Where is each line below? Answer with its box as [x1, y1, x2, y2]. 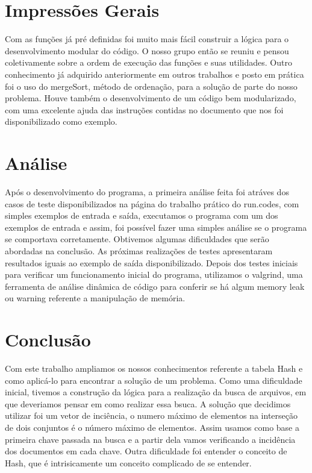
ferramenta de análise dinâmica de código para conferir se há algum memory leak [5, 280, 305, 292]
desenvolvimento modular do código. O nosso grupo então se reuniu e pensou [5, 44, 289, 57]
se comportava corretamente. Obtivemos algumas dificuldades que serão [5, 233, 269, 245]
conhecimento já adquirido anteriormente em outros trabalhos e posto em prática [5, 67, 304, 80]
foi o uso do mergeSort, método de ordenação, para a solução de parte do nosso [5, 80, 298, 92]
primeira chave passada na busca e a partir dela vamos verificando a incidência [5, 433, 296, 445]
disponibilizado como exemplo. [5, 115, 117, 128]
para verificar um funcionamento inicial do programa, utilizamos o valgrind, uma [5, 268, 303, 281]
